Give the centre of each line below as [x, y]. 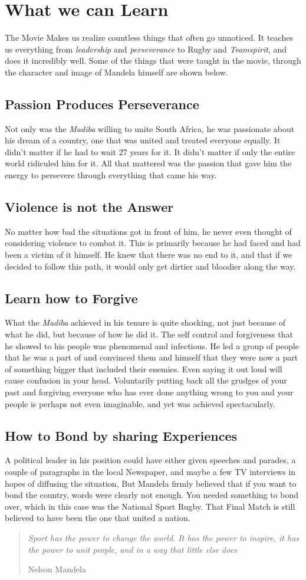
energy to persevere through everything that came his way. [111, 175]
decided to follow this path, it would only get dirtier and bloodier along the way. [150, 266]
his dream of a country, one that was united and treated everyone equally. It [143, 140]
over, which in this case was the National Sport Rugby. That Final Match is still [150, 506]
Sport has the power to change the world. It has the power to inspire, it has [164, 537]
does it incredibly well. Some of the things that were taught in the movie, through [153, 60]
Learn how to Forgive [71, 298]
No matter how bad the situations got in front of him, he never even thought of [148, 231]
